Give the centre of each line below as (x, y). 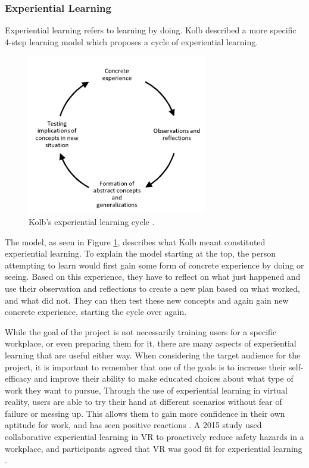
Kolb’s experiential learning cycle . (92, 221)
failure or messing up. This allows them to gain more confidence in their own (145, 413)
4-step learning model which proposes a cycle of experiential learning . (132, 41)
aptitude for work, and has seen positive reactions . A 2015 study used (133, 425)
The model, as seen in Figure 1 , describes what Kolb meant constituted (135, 241)
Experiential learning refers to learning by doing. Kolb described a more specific (151, 30)
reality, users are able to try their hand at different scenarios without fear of (143, 402)
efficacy (18, 378)
